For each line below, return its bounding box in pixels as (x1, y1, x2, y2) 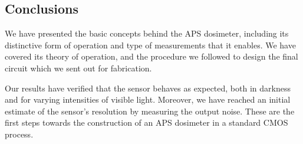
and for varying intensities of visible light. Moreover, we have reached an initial (5, 93, 291, 106)
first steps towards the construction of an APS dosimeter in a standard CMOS (5, 116, 288, 129)
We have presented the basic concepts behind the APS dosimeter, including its (5, 27, 289, 40)
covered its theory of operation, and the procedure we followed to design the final (5, 50, 298, 63)
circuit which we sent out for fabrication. (5, 61, 152, 74)
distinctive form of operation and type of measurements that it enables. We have (5, 38, 296, 51)
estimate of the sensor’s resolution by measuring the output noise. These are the (5, 104, 295, 117)
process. (5, 127, 34, 140)
